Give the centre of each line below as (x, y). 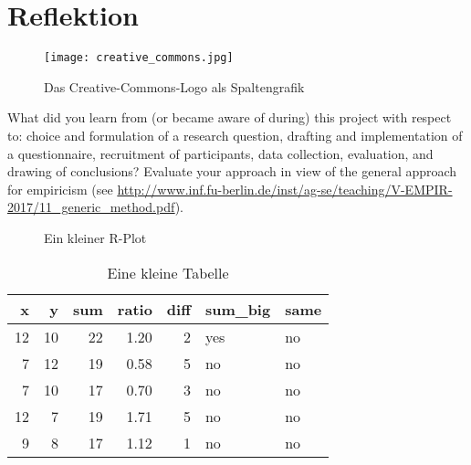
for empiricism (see (60, 189)
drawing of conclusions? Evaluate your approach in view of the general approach (232, 171)
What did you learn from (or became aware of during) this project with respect (230, 117)
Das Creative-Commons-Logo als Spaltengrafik (174, 86)
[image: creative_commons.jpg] (139, 58)
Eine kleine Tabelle (168, 272)
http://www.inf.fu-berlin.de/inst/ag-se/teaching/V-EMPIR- (285, 189)
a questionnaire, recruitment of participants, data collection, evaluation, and (220, 153)
